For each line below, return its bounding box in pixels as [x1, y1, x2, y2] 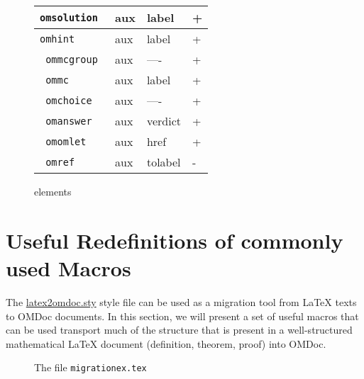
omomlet [45, 135, 87, 147]
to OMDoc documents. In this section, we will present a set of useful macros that [6, 308, 359, 323]
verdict [146, 113, 181, 129]
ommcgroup [45, 53, 98, 65]
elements [34, 184, 72, 198]
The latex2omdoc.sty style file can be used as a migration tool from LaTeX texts [6, 294, 357, 309]
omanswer [45, 115, 92, 127]
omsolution [40, 11, 98, 23]
